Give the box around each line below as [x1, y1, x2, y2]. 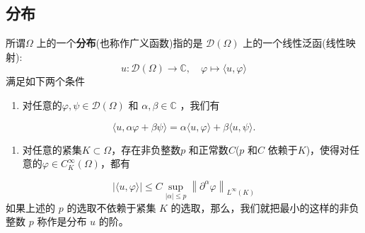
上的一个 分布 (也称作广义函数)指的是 [36, 35, 203, 50]
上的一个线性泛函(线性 [243, 35, 346, 50]
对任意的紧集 [22, 142, 82, 157]
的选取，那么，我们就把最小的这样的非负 [170, 200, 359, 215]
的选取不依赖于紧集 [66, 200, 156, 215]
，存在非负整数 [111, 142, 181, 157]
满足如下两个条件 [6, 74, 85, 89]
